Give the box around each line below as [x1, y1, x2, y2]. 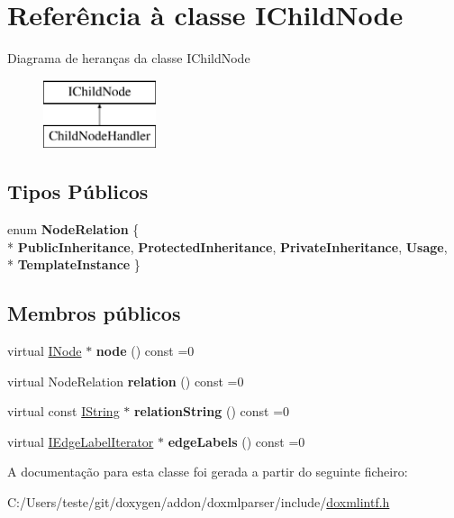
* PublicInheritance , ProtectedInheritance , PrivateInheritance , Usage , [7, 237, 448, 256]
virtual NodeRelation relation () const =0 [7, 371, 244, 390]
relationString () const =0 [133, 402, 290, 421]
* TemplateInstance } [7, 255, 141, 274]
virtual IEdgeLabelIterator [7, 432, 154, 450]
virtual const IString [7, 402, 120, 421]
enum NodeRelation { [7, 220, 140, 239]
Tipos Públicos [7, 177, 149, 205]
